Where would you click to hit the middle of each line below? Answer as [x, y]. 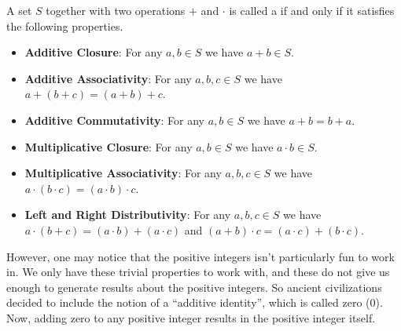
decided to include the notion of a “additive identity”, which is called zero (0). [195, 302]
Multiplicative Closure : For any [109, 146]
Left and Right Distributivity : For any [128, 215]
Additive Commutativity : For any [114, 120]
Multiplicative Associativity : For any [123, 173]
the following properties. [65, 25]
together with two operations [116, 10]
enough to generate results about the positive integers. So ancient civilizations [194, 287]
